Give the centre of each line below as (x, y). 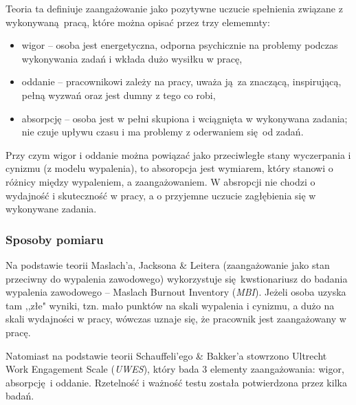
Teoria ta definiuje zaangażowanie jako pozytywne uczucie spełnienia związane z (174, 8)
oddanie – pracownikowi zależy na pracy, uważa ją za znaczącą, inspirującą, (181, 81)
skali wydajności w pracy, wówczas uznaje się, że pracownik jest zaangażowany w (176, 319)
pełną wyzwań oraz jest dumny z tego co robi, (119, 95)
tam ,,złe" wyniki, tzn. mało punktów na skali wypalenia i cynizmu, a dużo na (170, 305)
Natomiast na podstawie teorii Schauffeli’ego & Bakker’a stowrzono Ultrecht (166, 355)
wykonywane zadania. (51, 209)
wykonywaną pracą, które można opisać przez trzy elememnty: (138, 22)
